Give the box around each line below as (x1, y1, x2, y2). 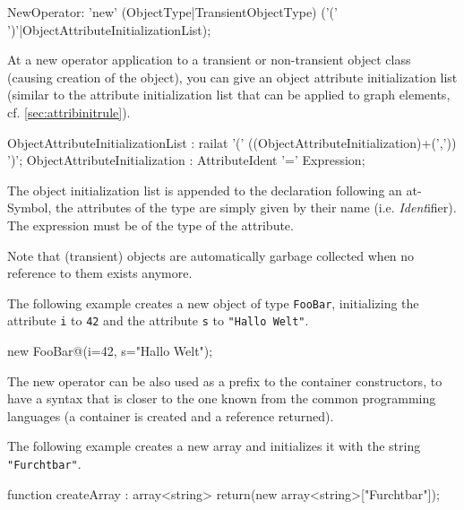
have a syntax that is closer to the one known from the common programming (7, 389, 436, 408)
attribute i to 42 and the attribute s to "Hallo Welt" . (7, 311, 309, 330)
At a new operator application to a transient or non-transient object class (7, 50, 411, 69)
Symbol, (7, 198, 52, 217)
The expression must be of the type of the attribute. (7, 215, 294, 234)
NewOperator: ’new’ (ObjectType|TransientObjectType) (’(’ (7, 3, 338, 21)
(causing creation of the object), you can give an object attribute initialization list (7, 67, 458, 86)
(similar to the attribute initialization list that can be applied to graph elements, (7, 85, 451, 104)
